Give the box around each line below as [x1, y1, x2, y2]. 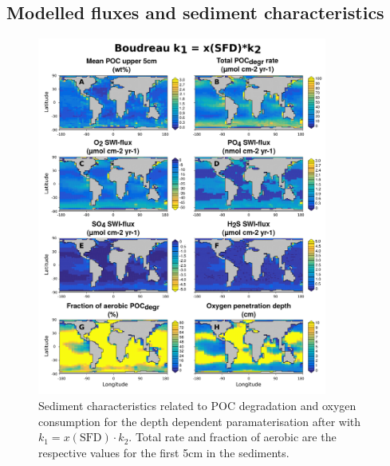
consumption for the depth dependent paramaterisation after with [38, 412, 361, 429]
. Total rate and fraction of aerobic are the [128, 428, 337, 445]
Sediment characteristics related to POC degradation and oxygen [38, 397, 357, 414]
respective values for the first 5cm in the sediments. [38, 444, 290, 460]
